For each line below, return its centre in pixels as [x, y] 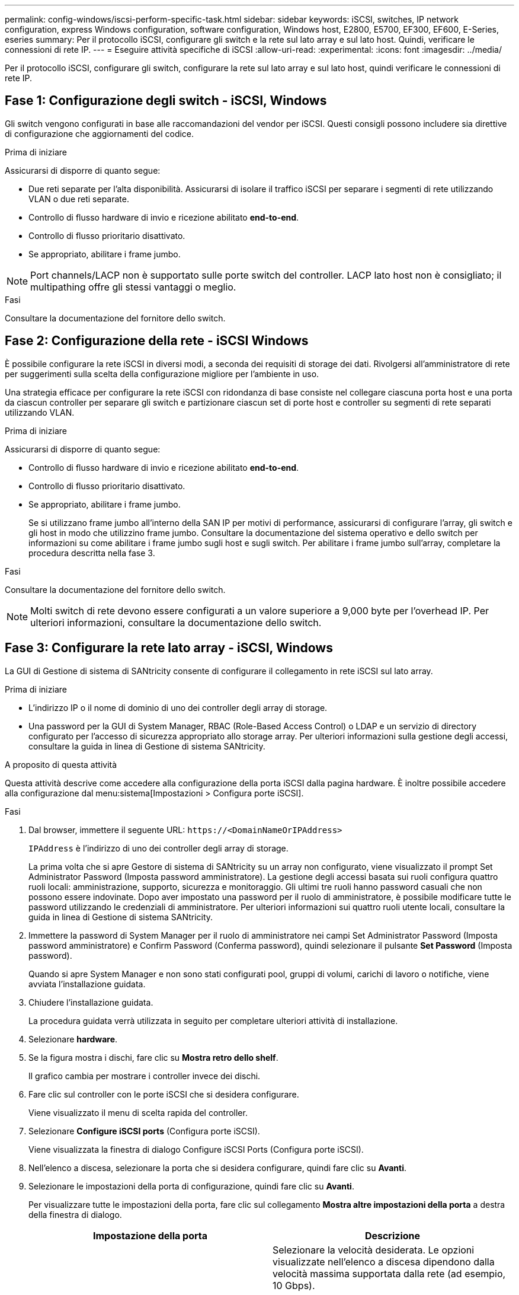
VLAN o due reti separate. [79, 199]
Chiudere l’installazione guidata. [91, 1002]
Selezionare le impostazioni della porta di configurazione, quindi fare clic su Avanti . [191, 1186]
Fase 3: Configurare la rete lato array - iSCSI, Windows [169, 648]
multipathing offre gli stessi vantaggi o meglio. [133, 287]
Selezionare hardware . [73, 1039]
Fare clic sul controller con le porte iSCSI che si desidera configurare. [164, 1094]
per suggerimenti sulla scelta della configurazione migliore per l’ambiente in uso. [162, 374]
